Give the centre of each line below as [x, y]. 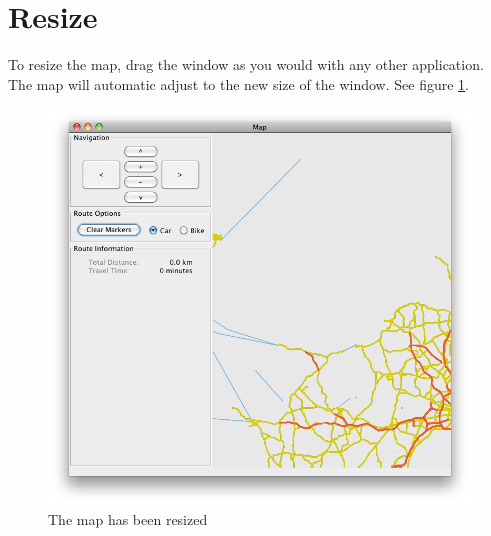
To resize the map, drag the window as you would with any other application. [246, 64]
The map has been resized [128, 519]
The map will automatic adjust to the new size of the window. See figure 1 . [239, 83]
